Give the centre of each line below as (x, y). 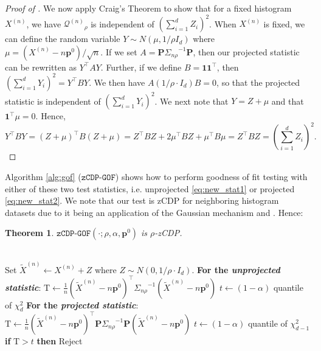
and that (288, 101)
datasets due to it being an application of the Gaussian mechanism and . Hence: (154, 212)
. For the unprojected (236, 269)
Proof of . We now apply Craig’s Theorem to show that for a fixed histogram (148, 8)
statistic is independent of (53, 101)
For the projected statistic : (82, 304)
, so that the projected (258, 82)
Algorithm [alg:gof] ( (43, 176)
